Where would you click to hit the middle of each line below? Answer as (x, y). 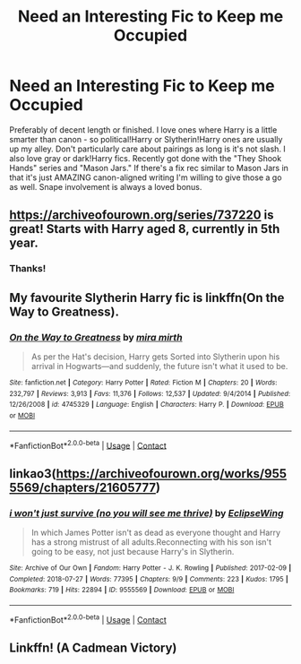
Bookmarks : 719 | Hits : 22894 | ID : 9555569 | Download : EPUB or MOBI (122, 590)
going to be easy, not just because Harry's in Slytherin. (133, 551)
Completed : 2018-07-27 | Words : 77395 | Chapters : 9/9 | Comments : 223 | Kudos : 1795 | (149, 579)
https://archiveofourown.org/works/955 (172, 474)
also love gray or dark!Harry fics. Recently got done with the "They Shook (146, 158)
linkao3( (33, 474)
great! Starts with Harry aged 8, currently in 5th (145, 229)
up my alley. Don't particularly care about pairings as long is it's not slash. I (148, 149)
